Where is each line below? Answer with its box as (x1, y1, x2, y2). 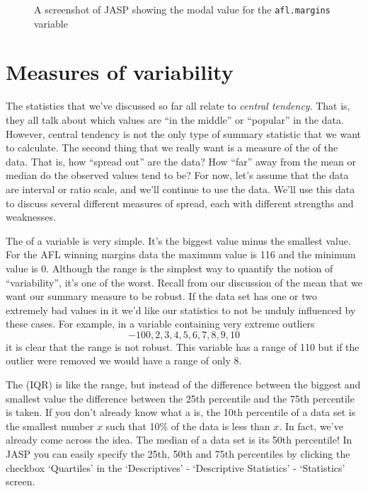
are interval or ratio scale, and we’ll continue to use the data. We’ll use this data (6, 181, 355, 196)
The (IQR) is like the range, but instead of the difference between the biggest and (6, 377, 361, 392)
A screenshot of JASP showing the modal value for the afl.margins (34, 2, 330, 16)
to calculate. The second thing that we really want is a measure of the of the (6, 140, 338, 155)
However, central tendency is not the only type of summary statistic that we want (6, 126, 362, 141)
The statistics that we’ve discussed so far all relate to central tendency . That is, (6, 98, 350, 113)
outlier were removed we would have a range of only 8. (6, 353, 242, 368)
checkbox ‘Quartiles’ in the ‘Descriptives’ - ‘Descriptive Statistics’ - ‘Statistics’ (6, 460, 345, 475)
